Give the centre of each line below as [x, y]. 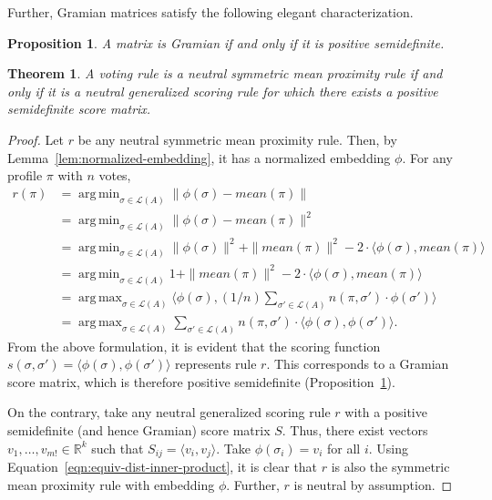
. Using [388, 448]
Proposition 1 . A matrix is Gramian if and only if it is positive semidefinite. [226, 42]
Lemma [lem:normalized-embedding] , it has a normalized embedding [199, 157]
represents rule [216, 364]
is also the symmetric [390, 467]
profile [25, 175]
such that [118, 448]
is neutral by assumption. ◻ [373, 484]
